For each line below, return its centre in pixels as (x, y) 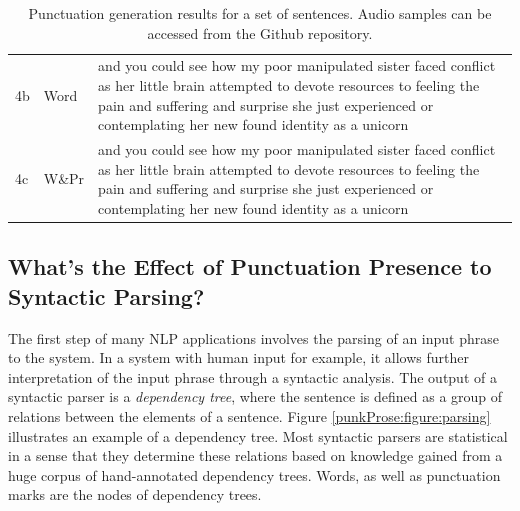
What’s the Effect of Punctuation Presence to (250, 266)
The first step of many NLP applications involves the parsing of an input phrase (253, 337)
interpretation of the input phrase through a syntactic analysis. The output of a (252, 376)
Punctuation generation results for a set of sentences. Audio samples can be (260, 13)
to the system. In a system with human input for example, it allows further (238, 357)
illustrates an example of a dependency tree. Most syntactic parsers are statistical (258, 435)
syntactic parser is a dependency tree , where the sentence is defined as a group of (255, 396)
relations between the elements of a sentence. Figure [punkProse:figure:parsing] (249, 415)
